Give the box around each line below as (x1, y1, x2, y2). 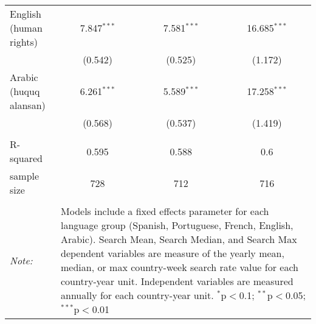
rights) (10, 35, 38, 49)
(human (10, 21, 43, 35)
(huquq (10, 84, 40, 98)
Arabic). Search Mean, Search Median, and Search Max (61, 232, 297, 246)
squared (10, 151, 43, 165)
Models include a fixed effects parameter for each (61, 204, 269, 218)
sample (10, 169, 39, 183)
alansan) (10, 98, 46, 112)
